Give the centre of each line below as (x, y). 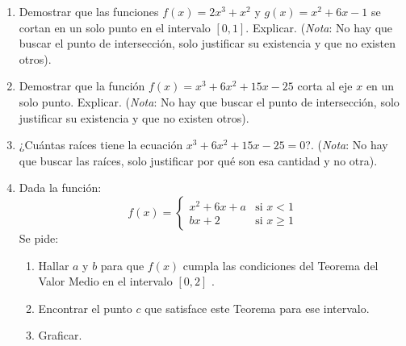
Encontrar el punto (85, 308)
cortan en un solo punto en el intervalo (115, 27)
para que (122, 265)
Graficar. (60, 335)
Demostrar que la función (82, 86)
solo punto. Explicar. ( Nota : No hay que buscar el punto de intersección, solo (209, 101)
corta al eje (325, 86)
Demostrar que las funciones (89, 11)
